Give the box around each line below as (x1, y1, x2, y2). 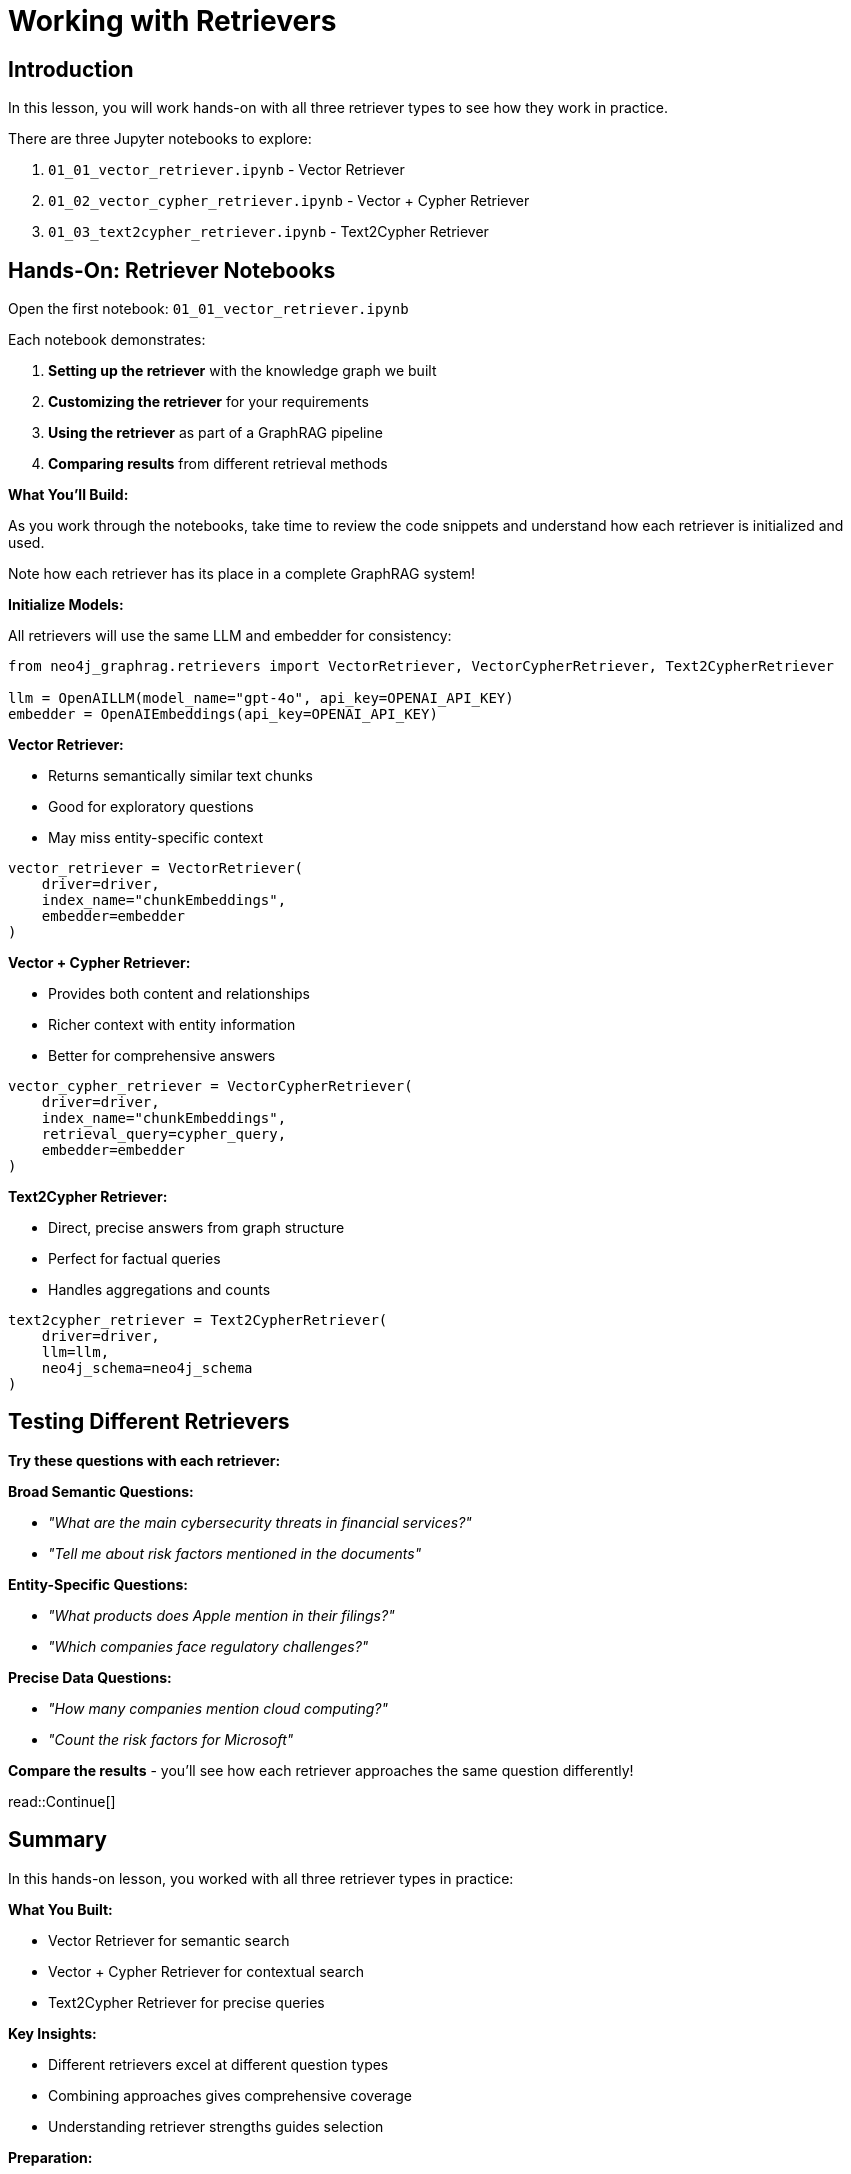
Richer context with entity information (48, 1016, 296, 1034)
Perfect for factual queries (48, 1250, 221, 1268)
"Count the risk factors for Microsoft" (48, 1730, 294, 1748)
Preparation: (8, 2148, 93, 2166)
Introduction (8, 56, 134, 82)
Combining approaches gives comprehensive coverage (48, 2086, 412, 2104)
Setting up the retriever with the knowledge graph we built (48, 362, 437, 380)
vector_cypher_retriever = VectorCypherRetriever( (8, 1078, 413, 1095)
